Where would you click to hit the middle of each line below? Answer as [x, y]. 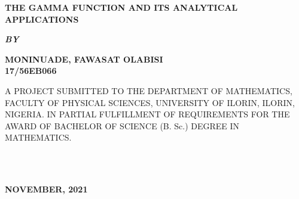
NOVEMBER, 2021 [46, 189]
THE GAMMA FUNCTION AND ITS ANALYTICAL [121, 7]
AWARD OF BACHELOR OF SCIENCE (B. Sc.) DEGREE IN [122, 125]
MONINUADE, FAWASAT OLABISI [84, 59]
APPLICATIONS [42, 19]
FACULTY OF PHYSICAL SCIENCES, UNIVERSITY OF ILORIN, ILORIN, [150, 102]
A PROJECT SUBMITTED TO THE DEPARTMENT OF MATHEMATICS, [149, 90]
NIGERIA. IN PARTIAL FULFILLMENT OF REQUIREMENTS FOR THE [147, 114]
